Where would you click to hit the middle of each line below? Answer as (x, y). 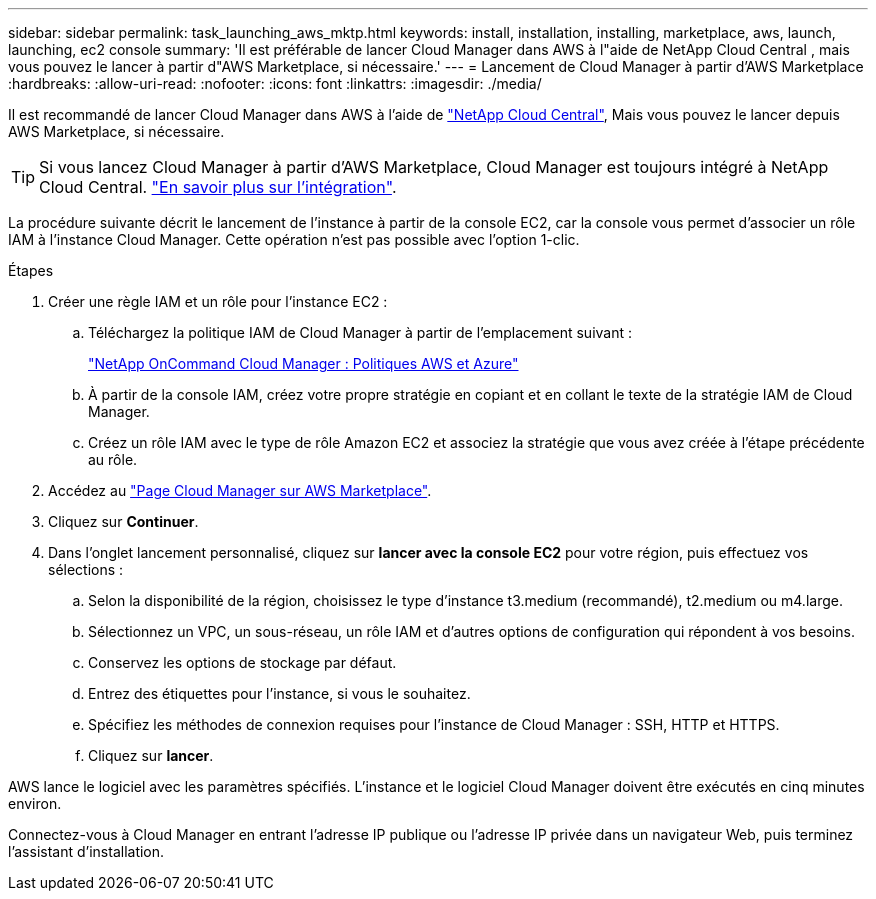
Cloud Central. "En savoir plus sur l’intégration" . (218, 187)
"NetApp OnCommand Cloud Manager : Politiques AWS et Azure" (303, 363)
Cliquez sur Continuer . (123, 521)
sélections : (86, 569)
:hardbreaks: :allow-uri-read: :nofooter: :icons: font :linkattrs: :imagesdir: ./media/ (275, 83)
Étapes (31, 270)
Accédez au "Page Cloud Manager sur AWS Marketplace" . (240, 490)
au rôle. (113, 459)
